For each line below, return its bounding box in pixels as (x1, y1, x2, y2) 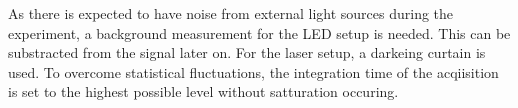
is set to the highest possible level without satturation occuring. (8, 81, 399, 102)
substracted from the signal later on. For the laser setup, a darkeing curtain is (8, 42, 486, 63)
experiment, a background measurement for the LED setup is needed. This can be (8, 22, 511, 43)
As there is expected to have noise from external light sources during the (8, 3, 454, 23)
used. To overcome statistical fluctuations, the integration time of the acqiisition (8, 61, 499, 82)
